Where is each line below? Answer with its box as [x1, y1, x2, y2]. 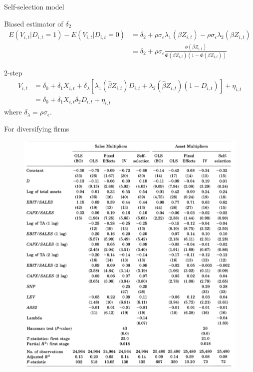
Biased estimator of [4, 18, 63, 28]
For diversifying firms [4, 123, 69, 133]
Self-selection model [4, 1, 64, 11]
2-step [4, 67, 22, 77]
